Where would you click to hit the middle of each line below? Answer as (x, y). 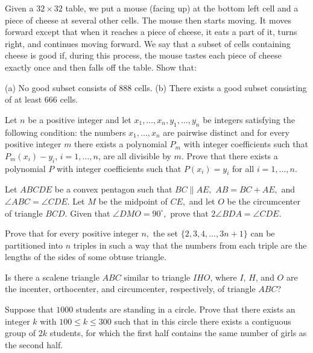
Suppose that (29, 309)
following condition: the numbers (65, 132)
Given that (90, 213)
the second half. (34, 344)
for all (243, 168)
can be (263, 233)
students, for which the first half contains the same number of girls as (178, 333)
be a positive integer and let (80, 119)
